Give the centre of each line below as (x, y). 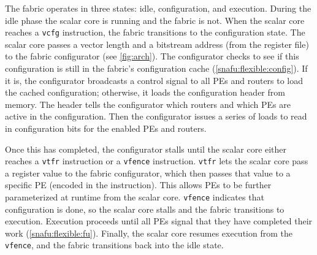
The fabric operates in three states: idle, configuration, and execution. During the (158, 8)
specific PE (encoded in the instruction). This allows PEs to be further (138, 185)
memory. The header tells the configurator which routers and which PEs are (148, 104)
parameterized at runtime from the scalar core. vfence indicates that (135, 197)
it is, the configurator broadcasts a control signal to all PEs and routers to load (154, 80)
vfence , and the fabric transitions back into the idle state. (114, 245)
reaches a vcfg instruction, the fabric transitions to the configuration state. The (155, 32)
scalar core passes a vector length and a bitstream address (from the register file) (157, 44)
